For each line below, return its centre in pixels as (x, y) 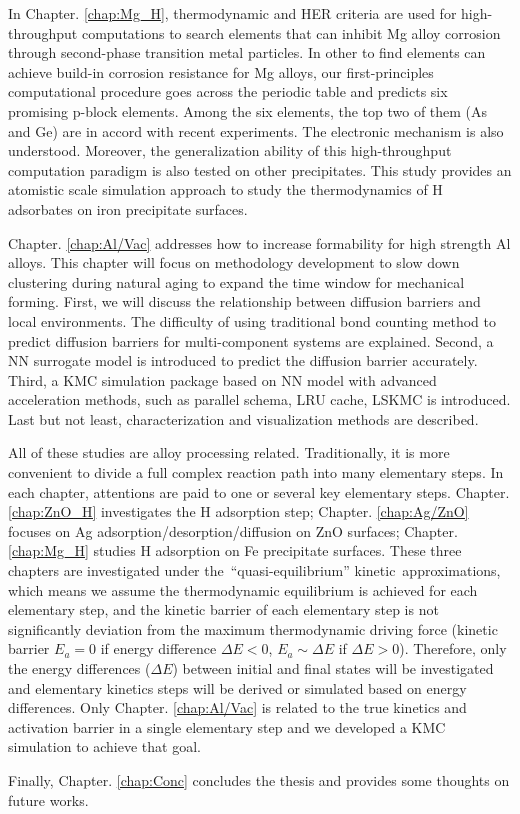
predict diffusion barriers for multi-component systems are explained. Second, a (251, 340)
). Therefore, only (453, 648)
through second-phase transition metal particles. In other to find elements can (247, 52)
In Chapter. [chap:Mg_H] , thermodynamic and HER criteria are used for (232, 13)
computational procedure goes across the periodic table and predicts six (228, 91)
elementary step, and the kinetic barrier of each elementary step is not (223, 609)
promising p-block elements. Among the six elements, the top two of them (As (248, 110)
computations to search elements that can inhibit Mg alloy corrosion (291, 32)
